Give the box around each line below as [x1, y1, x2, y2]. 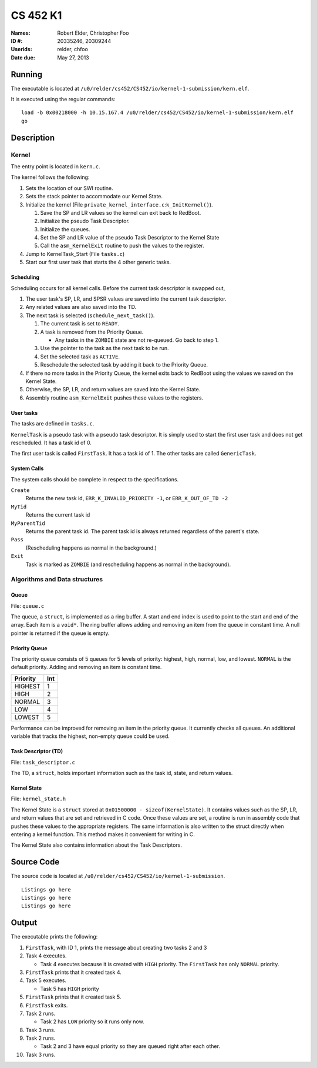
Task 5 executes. [25, 977, 67, 984]
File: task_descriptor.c [11, 758, 76, 766]
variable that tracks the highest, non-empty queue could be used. [11, 733, 170, 740]
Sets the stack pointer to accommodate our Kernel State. [25, 193, 163, 200]
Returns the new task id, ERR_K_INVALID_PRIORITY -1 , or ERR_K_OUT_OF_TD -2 [25, 495, 228, 502]
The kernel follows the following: [11, 174, 90, 181]
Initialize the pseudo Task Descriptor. [40, 218, 130, 225]
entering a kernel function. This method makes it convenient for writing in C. [11, 831, 195, 838]
